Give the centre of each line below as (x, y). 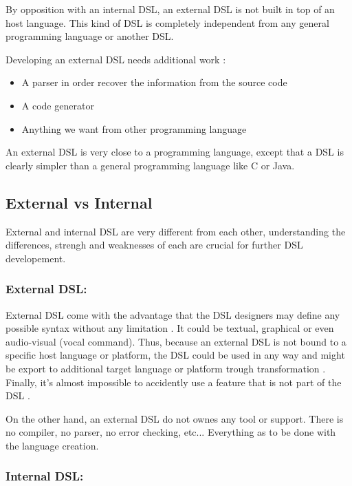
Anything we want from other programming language (134, 128)
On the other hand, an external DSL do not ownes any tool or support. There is (175, 418)
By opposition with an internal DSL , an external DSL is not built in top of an (170, 9)
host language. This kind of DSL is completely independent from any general (167, 22)
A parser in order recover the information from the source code (154, 82)
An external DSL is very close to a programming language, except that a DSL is (175, 152)
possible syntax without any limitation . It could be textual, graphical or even (170, 328)
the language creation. (52, 445)
